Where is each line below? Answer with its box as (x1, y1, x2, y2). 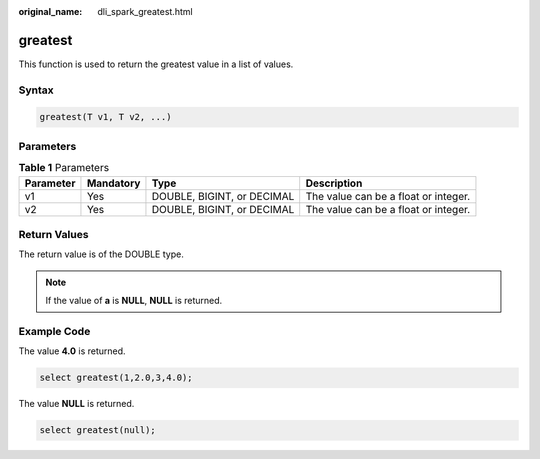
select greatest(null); (39, 425, 157, 436)
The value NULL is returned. (18, 398, 135, 410)
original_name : (18, 6, 83, 17)
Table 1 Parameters (18, 161, 110, 175)
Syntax (18, 83, 54, 97)
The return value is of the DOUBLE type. (18, 248, 184, 260)
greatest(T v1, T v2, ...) (39, 111, 172, 123)
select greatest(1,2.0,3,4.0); (39, 372, 194, 384)
